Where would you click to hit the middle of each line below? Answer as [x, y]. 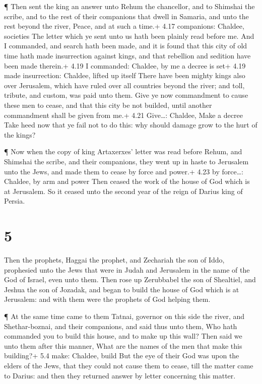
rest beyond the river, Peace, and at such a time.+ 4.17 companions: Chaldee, [124, 26]
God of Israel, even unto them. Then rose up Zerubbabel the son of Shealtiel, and [130, 279]
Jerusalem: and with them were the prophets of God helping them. [107, 299]
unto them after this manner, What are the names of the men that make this [123, 345]
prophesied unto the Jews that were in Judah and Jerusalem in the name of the [127, 269]
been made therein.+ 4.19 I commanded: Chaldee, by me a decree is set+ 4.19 [125, 65]
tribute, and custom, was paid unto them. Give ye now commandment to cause [126, 95]
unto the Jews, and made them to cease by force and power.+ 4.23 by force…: [124, 171]
